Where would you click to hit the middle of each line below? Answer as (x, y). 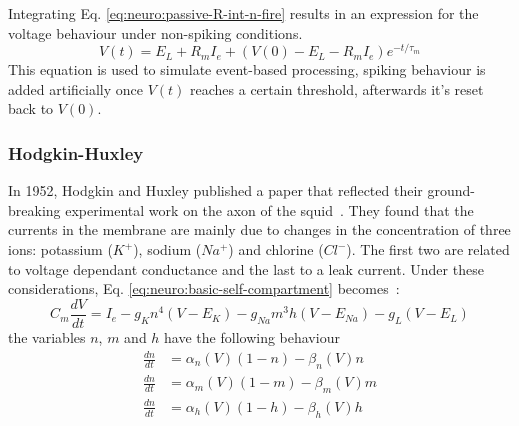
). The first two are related (428, 249)
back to (31, 108)
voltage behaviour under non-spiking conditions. (155, 32)
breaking (34, 209)
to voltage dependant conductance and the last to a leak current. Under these (246, 268)
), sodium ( (167, 249)
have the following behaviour (252, 336)
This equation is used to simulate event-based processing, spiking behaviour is (247, 69)
